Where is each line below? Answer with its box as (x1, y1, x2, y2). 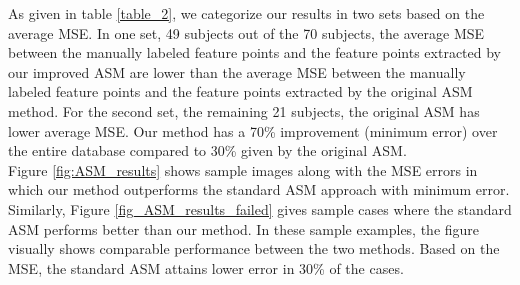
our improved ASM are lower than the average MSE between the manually (8, 61, 466, 82)
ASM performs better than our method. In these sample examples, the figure (8, 218, 480, 239)
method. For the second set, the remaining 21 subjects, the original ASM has (8, 100, 480, 121)
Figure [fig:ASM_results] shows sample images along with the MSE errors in (8, 159, 478, 180)
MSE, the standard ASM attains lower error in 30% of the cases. (8, 257, 404, 278)
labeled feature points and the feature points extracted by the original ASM (8, 81, 473, 102)
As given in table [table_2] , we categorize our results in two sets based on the (8, 3, 485, 23)
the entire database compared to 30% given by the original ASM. (8, 140, 407, 161)
